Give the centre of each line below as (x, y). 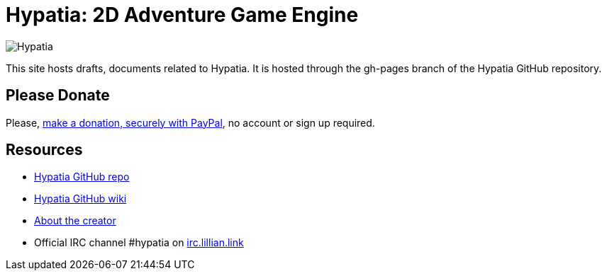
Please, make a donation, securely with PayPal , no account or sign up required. (190, 122)
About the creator (75, 221)
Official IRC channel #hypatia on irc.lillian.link (139, 243)
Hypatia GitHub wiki (80, 199)
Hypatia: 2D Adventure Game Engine (182, 15)
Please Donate (58, 96)
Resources (44, 150)
